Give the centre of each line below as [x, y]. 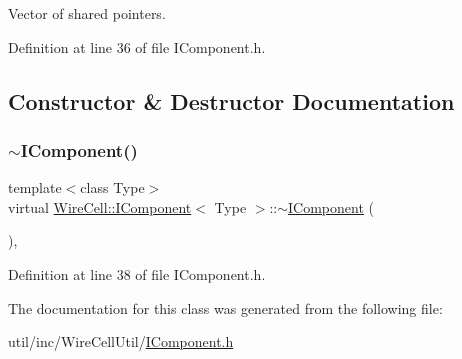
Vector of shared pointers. [87, 13]
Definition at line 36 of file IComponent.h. [137, 46]
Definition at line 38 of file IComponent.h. [137, 273]
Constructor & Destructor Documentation [231, 100]
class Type [112, 187]
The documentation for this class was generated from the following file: [225, 307]
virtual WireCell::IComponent [100, 206]
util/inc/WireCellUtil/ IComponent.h [121, 341]
